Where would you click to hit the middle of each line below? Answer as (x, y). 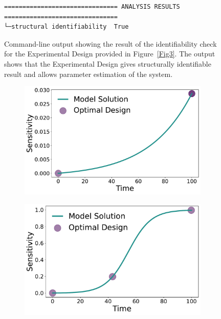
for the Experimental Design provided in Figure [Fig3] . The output (110, 54)
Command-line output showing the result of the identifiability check (110, 43)
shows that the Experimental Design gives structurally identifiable (108, 63)
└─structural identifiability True (67, 27)
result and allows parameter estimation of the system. (89, 74)
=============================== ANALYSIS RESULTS (92, 7)
